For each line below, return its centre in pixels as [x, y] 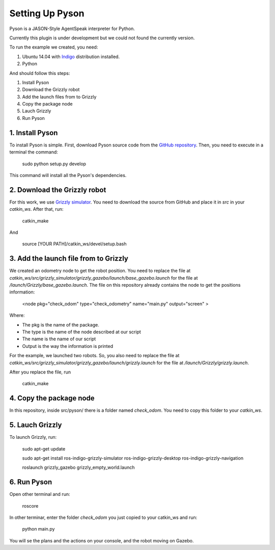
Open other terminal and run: [40, 494]
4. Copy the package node [52, 398]
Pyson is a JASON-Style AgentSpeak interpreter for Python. [72, 29]
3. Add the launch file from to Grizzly [69, 258]
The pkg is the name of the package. [61, 324]
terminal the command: [34, 152]
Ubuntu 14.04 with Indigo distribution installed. [71, 57]
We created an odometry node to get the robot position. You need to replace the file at [100, 271]
